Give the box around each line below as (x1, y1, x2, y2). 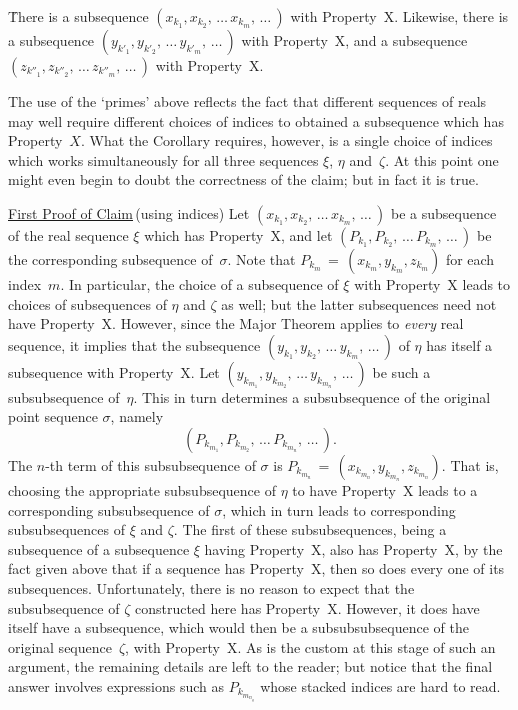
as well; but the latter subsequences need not (221, 293, 497, 314)
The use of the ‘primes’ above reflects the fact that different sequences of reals (8, 91, 487, 111)
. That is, (441, 454, 499, 475)
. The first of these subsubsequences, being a (173, 519, 447, 540)
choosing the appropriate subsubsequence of (8, 479, 276, 500)
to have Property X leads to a (292, 479, 478, 500)
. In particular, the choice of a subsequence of (60, 273, 339, 294)
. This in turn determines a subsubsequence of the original (133, 386, 491, 407)
